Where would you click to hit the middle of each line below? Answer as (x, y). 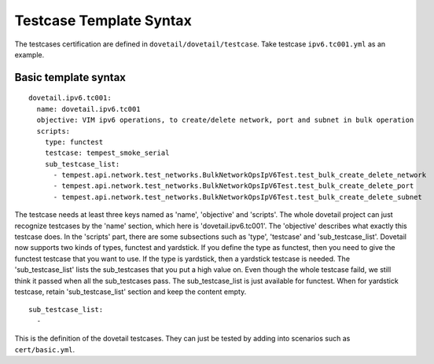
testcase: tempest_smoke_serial (107, 153)
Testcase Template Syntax (103, 20)
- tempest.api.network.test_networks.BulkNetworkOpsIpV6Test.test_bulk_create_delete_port (234, 186)
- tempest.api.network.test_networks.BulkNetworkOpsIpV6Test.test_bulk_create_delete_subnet (237, 197)
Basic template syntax (70, 77)
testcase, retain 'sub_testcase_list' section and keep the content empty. (131, 292)
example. (29, 54)
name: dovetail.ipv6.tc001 (88, 109)
